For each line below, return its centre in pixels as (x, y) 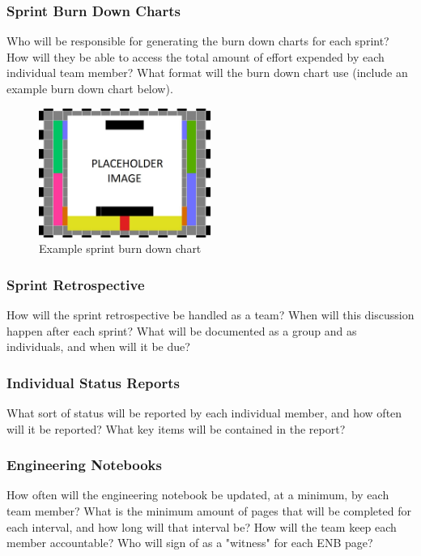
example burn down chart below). (90, 88)
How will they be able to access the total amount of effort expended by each (196, 56)
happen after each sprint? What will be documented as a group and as (182, 330)
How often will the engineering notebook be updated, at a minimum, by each (198, 495)
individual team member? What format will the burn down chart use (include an (207, 73)
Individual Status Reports (93, 382)
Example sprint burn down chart (120, 248)
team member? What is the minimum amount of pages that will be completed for (209, 511)
